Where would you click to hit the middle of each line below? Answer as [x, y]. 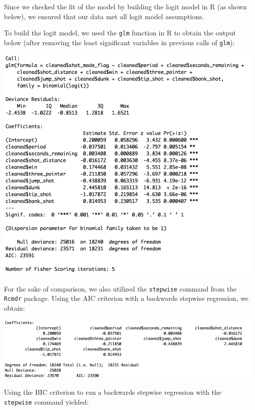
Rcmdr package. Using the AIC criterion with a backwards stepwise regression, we [126, 298]
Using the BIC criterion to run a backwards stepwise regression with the [113, 392]
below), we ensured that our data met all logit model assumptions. [104, 16]
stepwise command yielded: [46, 401]
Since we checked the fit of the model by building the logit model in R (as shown [126, 6]
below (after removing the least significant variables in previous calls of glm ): [119, 42]
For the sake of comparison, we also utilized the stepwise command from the [120, 288]
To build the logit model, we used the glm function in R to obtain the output [120, 33]
